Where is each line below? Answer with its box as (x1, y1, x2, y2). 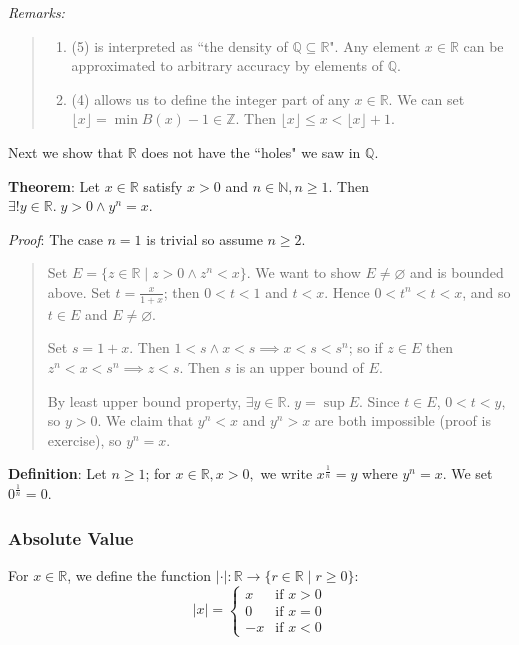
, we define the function (67, 565, 212, 586)
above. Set (47, 281, 111, 302)
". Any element (329, 35, 421, 56)
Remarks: (8, 2, 65, 22)
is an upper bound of (235, 356, 364, 377)
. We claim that (97, 410, 194, 431)
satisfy (143, 175, 183, 196)
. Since (359, 390, 400, 411)
